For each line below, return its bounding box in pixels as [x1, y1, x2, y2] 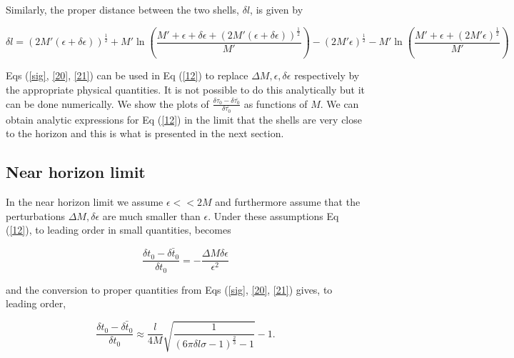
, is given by [250, 2, 303, 16]
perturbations [6, 208, 66, 223]
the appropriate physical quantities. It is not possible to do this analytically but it [6, 81, 366, 96]
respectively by [294, 68, 360, 83]
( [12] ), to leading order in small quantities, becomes [6, 222, 231, 237]
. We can [320, 96, 359, 111]
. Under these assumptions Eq [208, 208, 339, 223]
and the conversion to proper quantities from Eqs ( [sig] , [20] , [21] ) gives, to [6, 282, 333, 297]
